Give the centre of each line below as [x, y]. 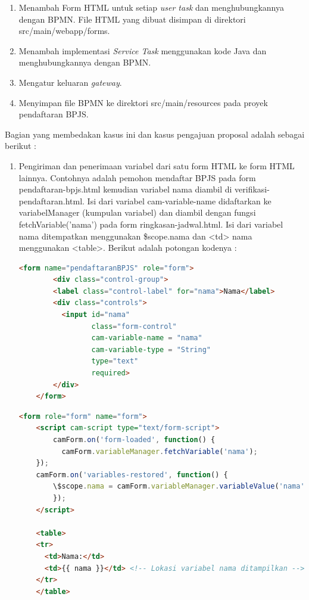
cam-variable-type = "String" [151, 349]
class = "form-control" [134, 326]
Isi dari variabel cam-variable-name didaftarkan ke [179, 200]
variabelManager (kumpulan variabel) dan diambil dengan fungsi [137, 212]
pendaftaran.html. [51, 200]
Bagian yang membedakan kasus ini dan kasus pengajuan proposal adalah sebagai [155, 134]
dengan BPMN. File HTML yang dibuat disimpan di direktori [132, 19]
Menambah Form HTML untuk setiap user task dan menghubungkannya [151, 7]
